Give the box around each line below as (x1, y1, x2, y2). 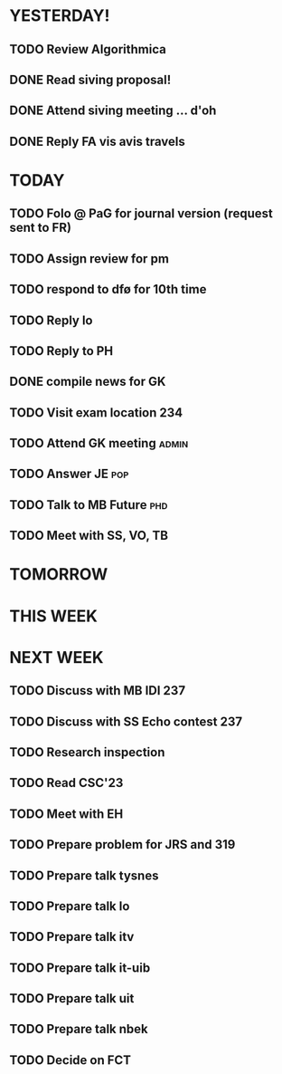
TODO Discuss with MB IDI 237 (9, 683, 186, 698)
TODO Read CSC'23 (9, 775, 124, 791)
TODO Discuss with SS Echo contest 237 (9, 714, 242, 729)
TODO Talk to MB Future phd (9, 497, 168, 513)
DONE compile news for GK (9, 374, 166, 389)
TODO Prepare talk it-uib (9, 960, 151, 975)
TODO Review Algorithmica (9, 42, 167, 57)
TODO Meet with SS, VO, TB (9, 528, 169, 543)
